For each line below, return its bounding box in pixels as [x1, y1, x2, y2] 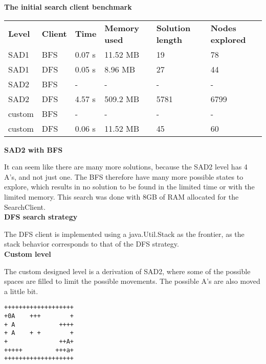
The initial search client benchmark [4, 2, 132, 12]
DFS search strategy [4, 211, 78, 222]
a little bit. [4, 285, 38, 296]
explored [210, 33, 246, 45]
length [156, 33, 183, 45]
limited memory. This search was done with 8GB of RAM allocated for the [4, 191, 239, 202]
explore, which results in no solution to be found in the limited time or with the [4, 181, 255, 192]
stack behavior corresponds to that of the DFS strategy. [4, 238, 179, 249]
